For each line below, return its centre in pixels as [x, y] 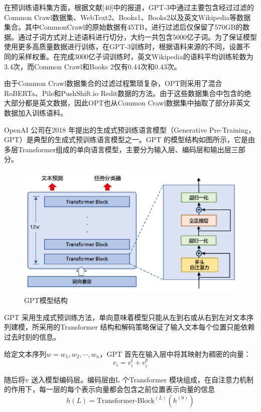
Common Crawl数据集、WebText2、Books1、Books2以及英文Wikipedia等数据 [127, 17]
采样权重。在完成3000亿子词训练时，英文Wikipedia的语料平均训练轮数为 [136, 56]
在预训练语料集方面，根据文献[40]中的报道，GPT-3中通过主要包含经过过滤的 [129, 7]
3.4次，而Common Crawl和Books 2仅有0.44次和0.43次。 [93, 66]
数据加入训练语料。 [36, 112]
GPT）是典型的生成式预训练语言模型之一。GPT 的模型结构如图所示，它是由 [129, 139]
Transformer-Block [125, 401]
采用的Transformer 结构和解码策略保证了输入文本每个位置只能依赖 [147, 327]
